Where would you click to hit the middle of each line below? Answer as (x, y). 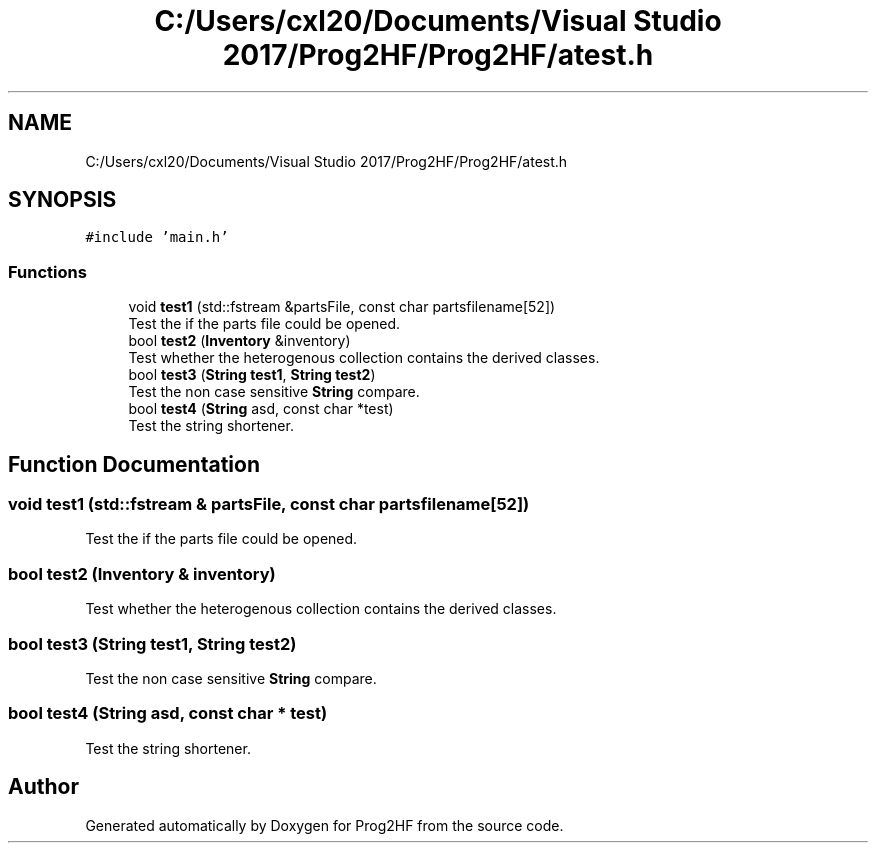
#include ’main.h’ (157, 237)
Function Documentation (134, 464)
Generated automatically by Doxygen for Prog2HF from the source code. (324, 825)
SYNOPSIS (62, 200)
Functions (47, 271)
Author (43, 787)
